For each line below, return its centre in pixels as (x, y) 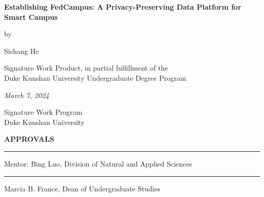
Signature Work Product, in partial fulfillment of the (86, 68)
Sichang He (22, 51)
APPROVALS (29, 139)
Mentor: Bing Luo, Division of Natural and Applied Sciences (98, 163)
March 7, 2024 (27, 95)
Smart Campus (31, 17)
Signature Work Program (43, 112)
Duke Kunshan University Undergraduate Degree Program (95, 77)
